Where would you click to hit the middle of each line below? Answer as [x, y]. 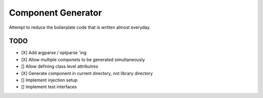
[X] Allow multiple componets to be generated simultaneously [83, 59]
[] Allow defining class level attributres [60, 66]
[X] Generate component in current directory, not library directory [87, 73]
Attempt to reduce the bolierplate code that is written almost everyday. [80, 27]
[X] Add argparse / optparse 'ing [54, 53]
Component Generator [56, 13]
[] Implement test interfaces [49, 87]
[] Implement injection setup [49, 80]
